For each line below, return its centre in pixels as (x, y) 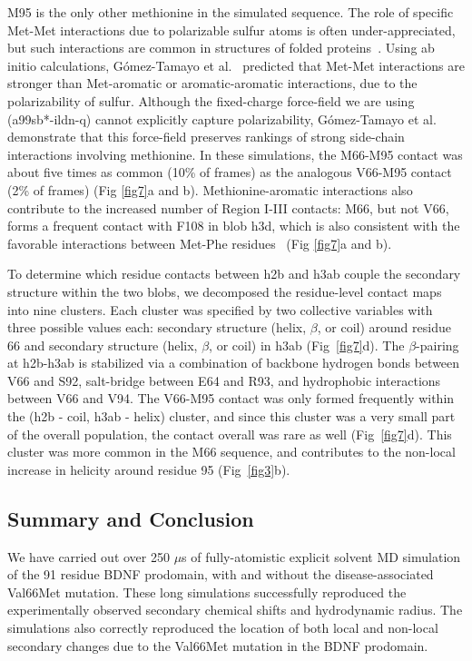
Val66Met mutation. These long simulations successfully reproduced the (207, 592)
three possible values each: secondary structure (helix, (157, 327)
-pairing (438, 345)
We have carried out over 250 (88, 556)
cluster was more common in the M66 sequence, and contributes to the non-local (231, 452)
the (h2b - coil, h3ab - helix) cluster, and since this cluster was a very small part (231, 416)
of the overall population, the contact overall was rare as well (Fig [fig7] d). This (230, 434)
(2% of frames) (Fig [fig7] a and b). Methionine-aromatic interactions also (210, 189)
